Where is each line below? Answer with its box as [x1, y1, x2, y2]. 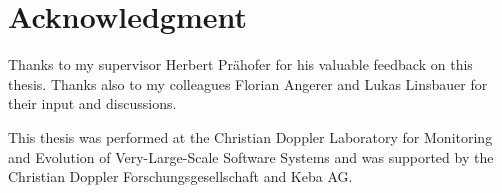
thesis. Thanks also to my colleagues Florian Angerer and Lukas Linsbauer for [8, 73, 488, 94]
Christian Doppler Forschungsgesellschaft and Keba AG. [8, 166, 353, 187]
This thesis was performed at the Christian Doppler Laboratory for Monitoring [8, 126, 493, 147]
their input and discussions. [8, 93, 177, 114]
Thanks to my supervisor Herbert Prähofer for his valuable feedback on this [8, 54, 473, 75]
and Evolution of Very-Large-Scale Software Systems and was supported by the [8, 146, 494, 167]
